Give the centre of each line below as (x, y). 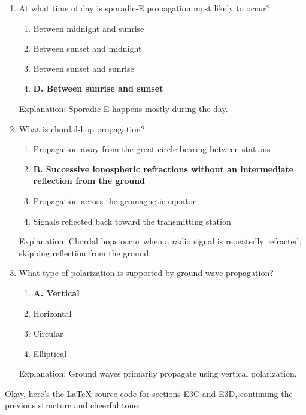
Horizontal (52, 313)
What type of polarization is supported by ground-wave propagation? (146, 273)
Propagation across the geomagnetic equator (115, 200)
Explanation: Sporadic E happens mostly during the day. (123, 108)
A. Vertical (56, 293)
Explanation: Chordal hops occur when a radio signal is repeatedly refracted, (160, 241)
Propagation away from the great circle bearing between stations (152, 149)
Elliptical (50, 353)
